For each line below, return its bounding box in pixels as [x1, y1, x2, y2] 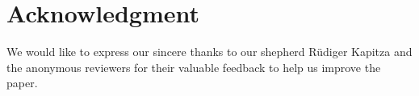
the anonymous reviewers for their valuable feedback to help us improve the [6, 58, 381, 75]
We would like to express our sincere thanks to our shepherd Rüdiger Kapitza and [6, 43, 413, 60]
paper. [6, 74, 38, 91]
